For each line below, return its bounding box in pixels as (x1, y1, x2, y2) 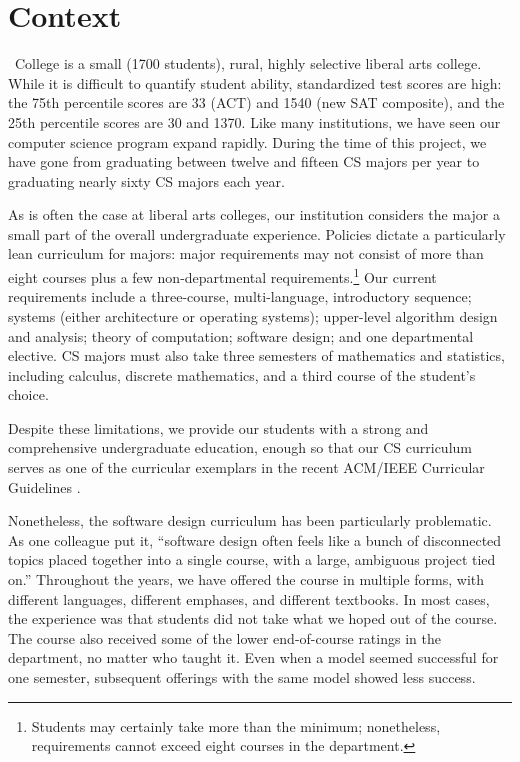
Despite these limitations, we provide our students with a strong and (8, 417, 429, 438)
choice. (8, 384, 49, 405)
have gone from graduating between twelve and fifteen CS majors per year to (8, 151, 480, 172)
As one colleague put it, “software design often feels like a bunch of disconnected (8, 529, 502, 550)
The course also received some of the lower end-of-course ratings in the (8, 627, 441, 648)
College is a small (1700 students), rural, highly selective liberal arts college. (14, 53, 482, 74)
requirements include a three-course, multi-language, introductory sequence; (8, 286, 472, 307)
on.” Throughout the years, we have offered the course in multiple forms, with (8, 569, 485, 590)
